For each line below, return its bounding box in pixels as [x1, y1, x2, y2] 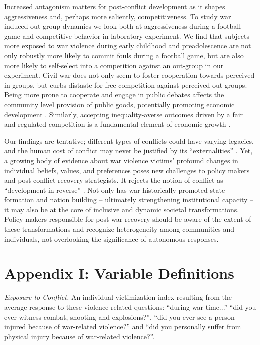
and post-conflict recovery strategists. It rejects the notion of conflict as [4, 175, 223, 185]
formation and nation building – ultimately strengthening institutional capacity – [4, 194, 254, 205]
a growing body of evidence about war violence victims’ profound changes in [4, 155, 238, 165]
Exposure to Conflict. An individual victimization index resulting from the [4, 292, 232, 302]
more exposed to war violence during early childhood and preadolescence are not [4, 40, 251, 51]
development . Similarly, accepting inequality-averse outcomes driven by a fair [4, 109, 243, 119]
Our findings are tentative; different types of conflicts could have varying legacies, [4, 135, 254, 146]
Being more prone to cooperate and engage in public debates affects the [4, 89, 224, 100]
